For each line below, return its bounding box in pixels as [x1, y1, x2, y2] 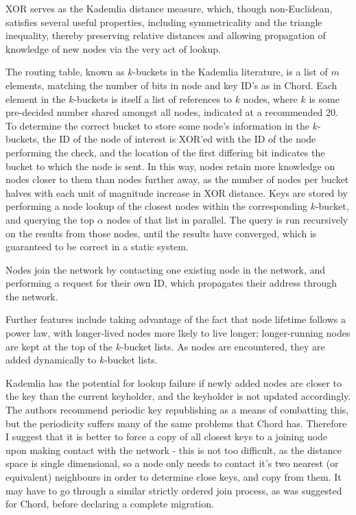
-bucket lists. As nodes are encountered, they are [120, 339, 325, 353]
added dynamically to [5, 352, 97, 367]
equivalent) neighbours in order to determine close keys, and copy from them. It [5, 470, 342, 483]
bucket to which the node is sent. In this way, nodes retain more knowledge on [5, 158, 335, 173]
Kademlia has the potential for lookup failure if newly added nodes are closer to [5, 375, 342, 390]
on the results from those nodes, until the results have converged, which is [5, 226, 317, 240]
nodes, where [243, 91, 298, 106]
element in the [5, 91, 66, 106]
